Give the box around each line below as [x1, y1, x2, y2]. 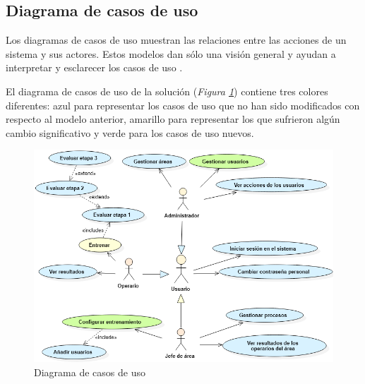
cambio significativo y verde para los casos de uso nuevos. [6, 125, 254, 140]
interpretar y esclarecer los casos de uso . [6, 60, 183, 75]
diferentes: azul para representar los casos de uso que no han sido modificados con [6, 97, 360, 112]
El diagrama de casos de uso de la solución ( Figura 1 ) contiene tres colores [6, 83, 328, 98]
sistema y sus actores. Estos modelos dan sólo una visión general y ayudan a [6, 46, 336, 61]
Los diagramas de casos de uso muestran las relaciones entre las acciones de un [6, 32, 347, 47]
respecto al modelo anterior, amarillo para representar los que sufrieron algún [6, 112, 340, 126]
